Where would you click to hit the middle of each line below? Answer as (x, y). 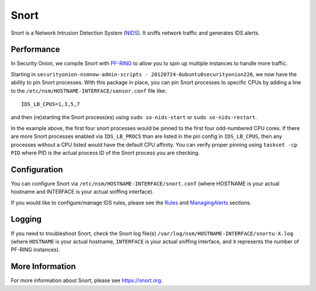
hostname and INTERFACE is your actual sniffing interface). (83, 192)
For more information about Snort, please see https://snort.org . (87, 280)
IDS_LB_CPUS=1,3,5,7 (51, 104)
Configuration (37, 169)
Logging (26, 219)
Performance (35, 50)
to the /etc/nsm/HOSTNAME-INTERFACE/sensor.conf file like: (89, 90)
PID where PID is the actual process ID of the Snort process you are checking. (105, 153)
